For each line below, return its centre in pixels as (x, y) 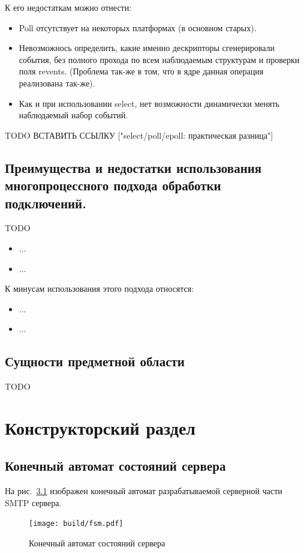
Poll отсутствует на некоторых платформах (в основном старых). (138, 27)
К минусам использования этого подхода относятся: (100, 289)
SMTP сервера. (33, 502)
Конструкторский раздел (100, 427)
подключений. (46, 203)
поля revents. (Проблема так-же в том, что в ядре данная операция (141, 71)
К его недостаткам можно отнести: (68, 7)
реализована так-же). (57, 83)
